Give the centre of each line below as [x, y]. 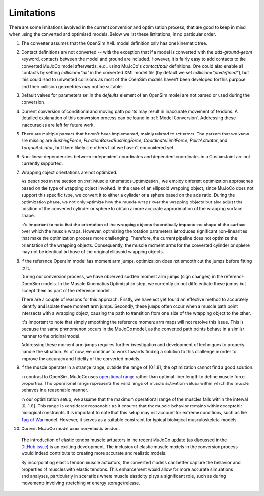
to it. [26, 268]
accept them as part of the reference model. [66, 291]
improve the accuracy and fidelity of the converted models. [81, 358]
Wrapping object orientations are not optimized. [69, 172]
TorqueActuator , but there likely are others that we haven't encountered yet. [98, 147]
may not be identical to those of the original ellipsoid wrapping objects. [93, 252]
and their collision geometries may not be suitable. [72, 86]
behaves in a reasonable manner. [55, 390]
